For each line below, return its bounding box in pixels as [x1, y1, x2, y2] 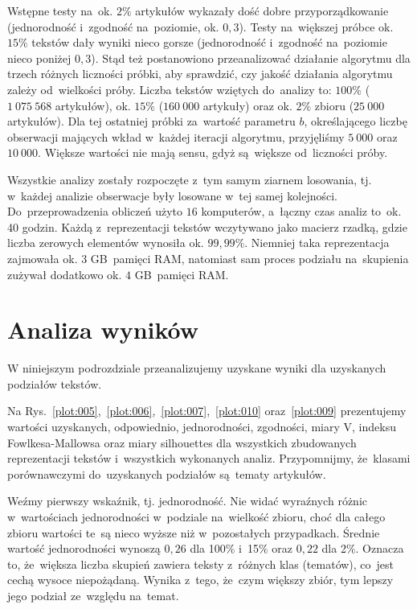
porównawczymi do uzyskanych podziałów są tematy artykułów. [7, 465, 326, 482]
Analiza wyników [7, 313, 199, 346]
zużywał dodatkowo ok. [7, 265, 122, 282]
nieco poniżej [7, 49, 72, 66]
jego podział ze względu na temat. [7, 586, 179, 603]
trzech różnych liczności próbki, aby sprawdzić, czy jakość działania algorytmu [7, 65, 393, 82]
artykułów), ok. [55, 97, 131, 113]
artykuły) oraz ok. [202, 97, 292, 113]
